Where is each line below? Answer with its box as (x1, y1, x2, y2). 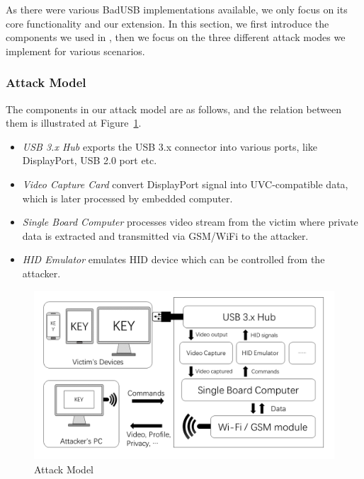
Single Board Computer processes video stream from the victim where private (22, 214, 358, 229)
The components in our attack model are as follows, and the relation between (6, 101, 341, 116)
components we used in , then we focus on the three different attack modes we (6, 30, 346, 45)
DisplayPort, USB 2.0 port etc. (22, 153, 157, 168)
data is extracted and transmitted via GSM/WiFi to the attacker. (22, 228, 309, 243)
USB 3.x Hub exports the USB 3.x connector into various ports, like (22, 139, 318, 154)
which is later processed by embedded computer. (22, 190, 233, 205)
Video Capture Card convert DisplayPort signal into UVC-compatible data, (22, 176, 348, 191)
